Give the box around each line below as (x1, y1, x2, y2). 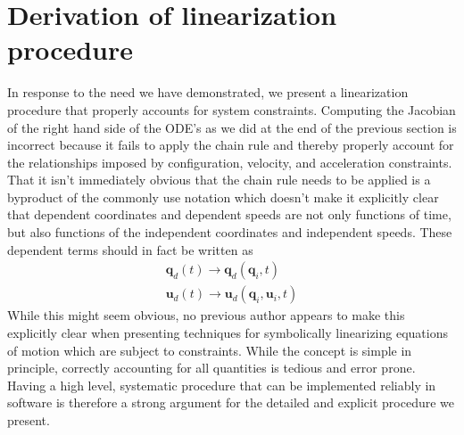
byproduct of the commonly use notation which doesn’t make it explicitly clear (7, 187, 439, 206)
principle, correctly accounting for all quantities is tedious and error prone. (7, 358, 416, 377)
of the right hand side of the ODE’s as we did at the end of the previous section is (7, 118, 457, 136)
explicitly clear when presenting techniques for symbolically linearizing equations (7, 323, 448, 341)
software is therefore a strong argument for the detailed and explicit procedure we (7, 393, 455, 412)
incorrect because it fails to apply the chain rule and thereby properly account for (7, 135, 454, 154)
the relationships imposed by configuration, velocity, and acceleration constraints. (7, 152, 452, 171)
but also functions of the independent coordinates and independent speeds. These (7, 223, 452, 242)
